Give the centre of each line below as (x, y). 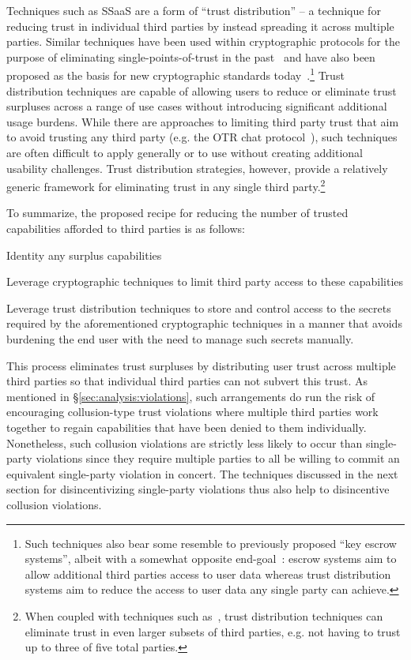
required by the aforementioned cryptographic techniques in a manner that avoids (204, 323)
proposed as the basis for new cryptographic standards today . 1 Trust (175, 74)
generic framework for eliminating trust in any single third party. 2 (166, 185)
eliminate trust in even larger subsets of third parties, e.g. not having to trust (213, 631)
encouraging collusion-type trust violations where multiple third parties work (192, 412)
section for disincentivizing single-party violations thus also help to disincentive (198, 489)
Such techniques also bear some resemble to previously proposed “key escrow (211, 543)
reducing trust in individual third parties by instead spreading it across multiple (200, 26)
